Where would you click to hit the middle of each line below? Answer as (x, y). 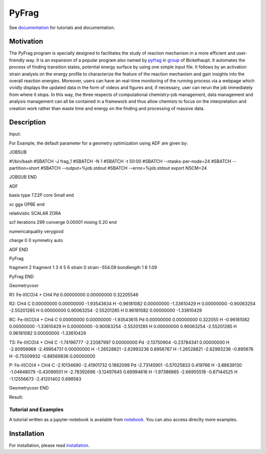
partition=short (24, 168)
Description (28, 122)
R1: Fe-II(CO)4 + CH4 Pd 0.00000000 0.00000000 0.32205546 (74, 295)
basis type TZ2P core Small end (41, 195)
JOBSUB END (23, 177)
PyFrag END (21, 276)
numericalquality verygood (36, 231)
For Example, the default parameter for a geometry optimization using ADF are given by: (99, 143)
